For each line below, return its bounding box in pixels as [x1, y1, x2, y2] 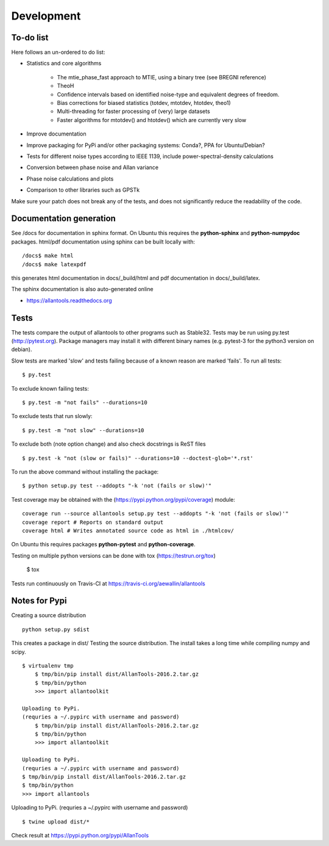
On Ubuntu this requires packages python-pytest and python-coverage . [11, 541, 196, 548]
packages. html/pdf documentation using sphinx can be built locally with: [11, 238, 195, 245]
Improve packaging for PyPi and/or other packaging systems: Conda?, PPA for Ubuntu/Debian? [26, 141, 265, 149]
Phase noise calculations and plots [26, 175, 114, 183]
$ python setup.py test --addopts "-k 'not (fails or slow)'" [22, 482, 212, 490]
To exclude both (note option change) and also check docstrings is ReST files [11, 440, 207, 448]
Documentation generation [11, 214, 116, 224]
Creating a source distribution [11, 612, 87, 619]
